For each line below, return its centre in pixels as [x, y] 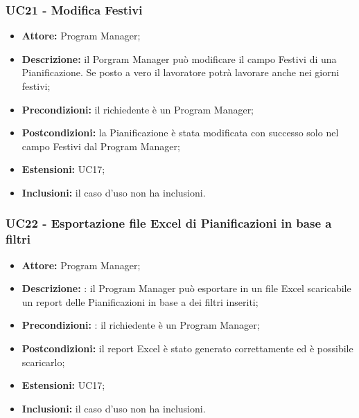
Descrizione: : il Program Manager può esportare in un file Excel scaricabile [186, 288]
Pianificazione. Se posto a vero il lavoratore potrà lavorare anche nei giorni [181, 72]
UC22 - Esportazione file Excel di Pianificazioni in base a [169, 223]
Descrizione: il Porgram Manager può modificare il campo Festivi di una [179, 58]
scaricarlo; [43, 362]
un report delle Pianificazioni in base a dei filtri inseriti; [140, 301]
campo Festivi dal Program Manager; [101, 146]
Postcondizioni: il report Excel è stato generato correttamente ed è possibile [187, 348]
